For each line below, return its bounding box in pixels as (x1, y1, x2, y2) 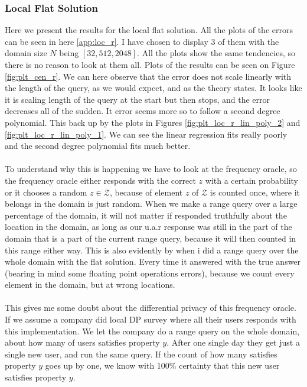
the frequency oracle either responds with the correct (5, 174, 196, 186)
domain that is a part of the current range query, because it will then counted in (5, 232, 296, 244)
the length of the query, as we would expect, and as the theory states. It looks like (5, 82, 302, 94)
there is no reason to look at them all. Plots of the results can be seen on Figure (5, 58, 295, 70)
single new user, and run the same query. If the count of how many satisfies (5, 347, 277, 360)
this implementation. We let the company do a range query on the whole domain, (5, 324, 300, 337)
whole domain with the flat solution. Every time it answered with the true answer (5, 255, 301, 268)
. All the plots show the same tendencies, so (137, 47, 295, 59)
